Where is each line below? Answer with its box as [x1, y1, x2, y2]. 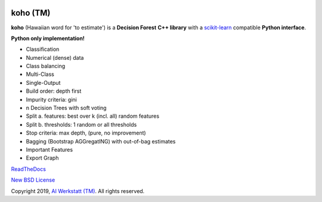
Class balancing [26, 63, 66, 70]
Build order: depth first [26, 87, 82, 95]
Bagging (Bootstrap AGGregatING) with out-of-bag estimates [26, 137, 176, 145]
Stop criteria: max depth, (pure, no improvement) [26, 129, 146, 137]
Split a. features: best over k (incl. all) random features [26, 112, 160, 120]
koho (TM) [11, 8, 51, 18]
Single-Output [26, 79, 61, 86]
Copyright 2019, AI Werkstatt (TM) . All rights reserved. [11, 187, 145, 194]
